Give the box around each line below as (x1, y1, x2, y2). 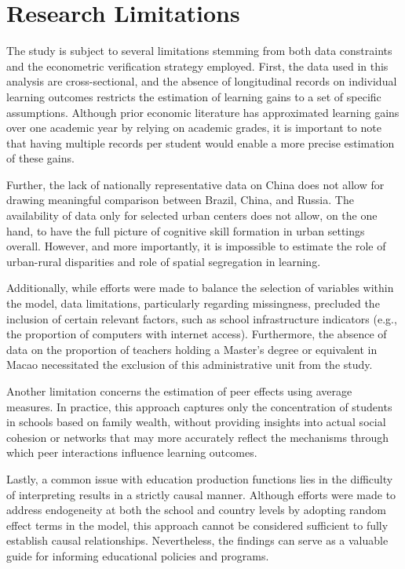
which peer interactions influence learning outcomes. (6, 444, 257, 461)
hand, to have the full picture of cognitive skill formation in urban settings (6, 222, 365, 239)
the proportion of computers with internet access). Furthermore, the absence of (6, 326, 387, 342)
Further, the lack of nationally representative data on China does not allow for (6, 176, 385, 192)
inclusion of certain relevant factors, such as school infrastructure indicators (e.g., (6, 310, 397, 326)
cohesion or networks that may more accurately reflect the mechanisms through (6, 429, 389, 445)
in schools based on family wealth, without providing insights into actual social (6, 414, 386, 430)
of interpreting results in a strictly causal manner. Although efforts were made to (6, 486, 396, 502)
